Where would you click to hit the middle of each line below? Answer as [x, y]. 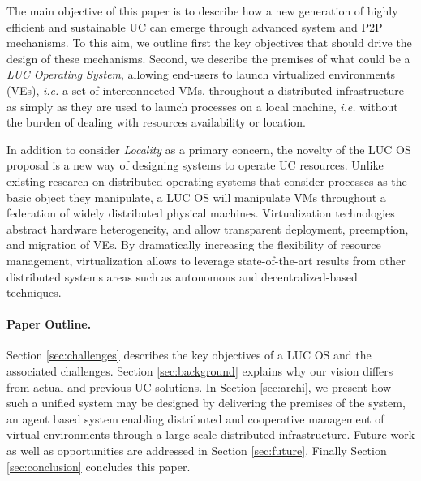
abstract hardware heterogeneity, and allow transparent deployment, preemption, [208, 228]
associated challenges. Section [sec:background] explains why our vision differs [200, 371]
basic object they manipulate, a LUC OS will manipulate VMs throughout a [196, 197]
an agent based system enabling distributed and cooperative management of [195, 418]
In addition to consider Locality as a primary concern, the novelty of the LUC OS [209, 149]
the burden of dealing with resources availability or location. [157, 122]
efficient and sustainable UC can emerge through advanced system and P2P [195, 26]
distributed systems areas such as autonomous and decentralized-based [182, 276]
